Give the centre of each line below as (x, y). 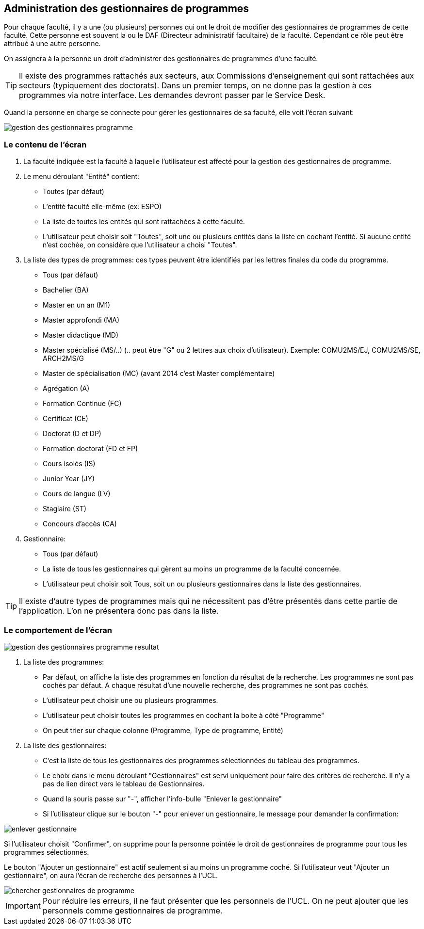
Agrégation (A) (66, 389)
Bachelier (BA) (66, 290)
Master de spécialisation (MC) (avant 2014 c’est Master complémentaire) (159, 374)
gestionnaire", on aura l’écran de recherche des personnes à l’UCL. (111, 875)
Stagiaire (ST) (65, 509)
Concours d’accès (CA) (80, 524)
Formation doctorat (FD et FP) (90, 449)
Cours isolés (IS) (69, 464)
